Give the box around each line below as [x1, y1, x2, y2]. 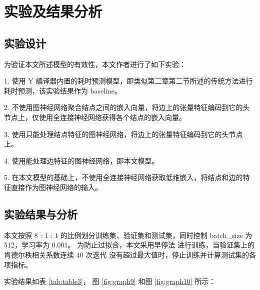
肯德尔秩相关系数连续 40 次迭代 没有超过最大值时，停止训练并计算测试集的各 [4, 249, 256, 259]
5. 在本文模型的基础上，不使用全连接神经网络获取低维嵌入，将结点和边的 [4, 172, 243, 182]
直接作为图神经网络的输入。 [10, 181, 102, 192]
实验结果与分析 [4, 206, 77, 221]
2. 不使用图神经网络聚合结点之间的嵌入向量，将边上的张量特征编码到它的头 [4, 102, 250, 112]
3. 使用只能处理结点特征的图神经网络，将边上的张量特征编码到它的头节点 [4, 128, 243, 139]
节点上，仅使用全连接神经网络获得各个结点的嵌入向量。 [4, 111, 186, 122]
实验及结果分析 [4, 1, 102, 21]
